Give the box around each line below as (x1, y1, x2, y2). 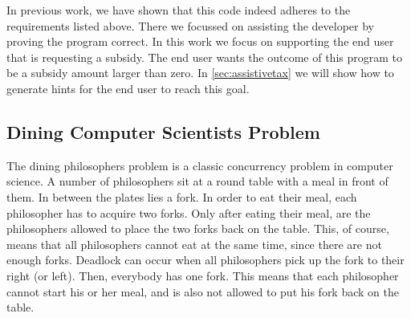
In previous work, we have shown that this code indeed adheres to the (6, 2, 351, 18)
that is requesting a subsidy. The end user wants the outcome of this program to (6, 48, 403, 65)
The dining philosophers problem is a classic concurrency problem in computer (6, 157, 393, 173)
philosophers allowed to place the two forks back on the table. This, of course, (6, 220, 389, 237)
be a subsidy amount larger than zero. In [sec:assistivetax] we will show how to (6, 64, 394, 81)
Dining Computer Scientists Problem (6, 119, 320, 144)
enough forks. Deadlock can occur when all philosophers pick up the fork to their (6, 251, 405, 268)
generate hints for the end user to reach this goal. (6, 79, 250, 96)
